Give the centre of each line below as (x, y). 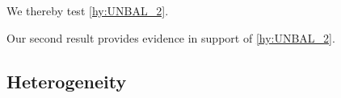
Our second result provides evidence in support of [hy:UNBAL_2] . (171, 37)
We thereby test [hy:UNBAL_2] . (88, 10)
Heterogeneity (67, 81)
